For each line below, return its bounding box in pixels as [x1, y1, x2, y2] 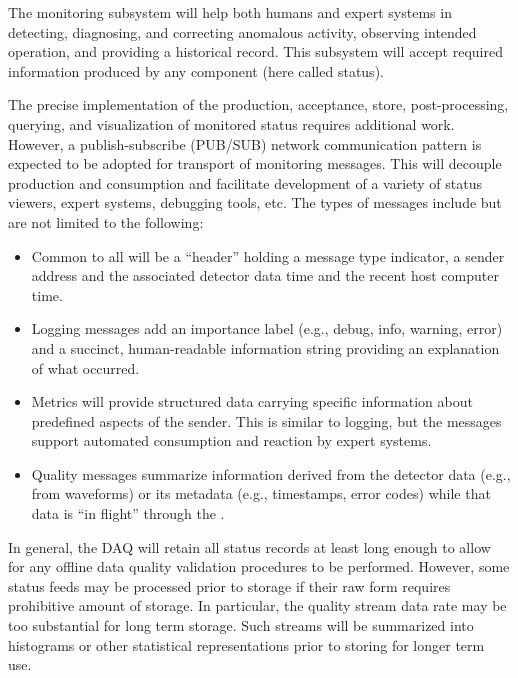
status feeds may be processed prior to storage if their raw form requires [8, 575, 451, 596]
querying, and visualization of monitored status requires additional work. [8, 113, 455, 134]
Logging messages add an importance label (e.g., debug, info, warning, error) [31, 318, 503, 339]
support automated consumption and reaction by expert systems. [31, 430, 432, 451]
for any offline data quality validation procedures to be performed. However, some [8, 556, 510, 577]
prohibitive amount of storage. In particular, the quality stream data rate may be [8, 595, 507, 616]
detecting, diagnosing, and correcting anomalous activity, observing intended [8, 21, 477, 42]
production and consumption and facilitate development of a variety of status [8, 172, 483, 193]
